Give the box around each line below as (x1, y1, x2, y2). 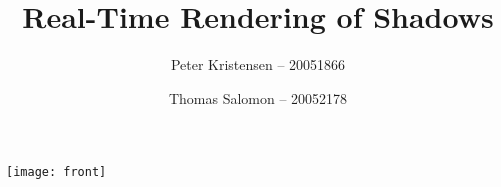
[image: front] (6, 165, 107, 180)
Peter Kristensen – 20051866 (170, 54, 346, 75)
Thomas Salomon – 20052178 (168, 87, 348, 108)
